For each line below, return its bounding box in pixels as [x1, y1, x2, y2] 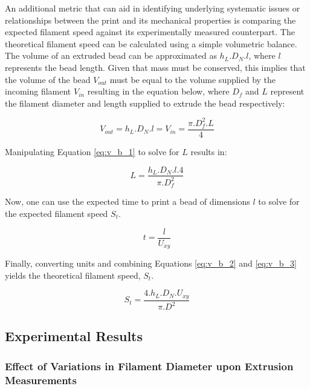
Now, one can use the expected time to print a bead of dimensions [5, 195, 250, 208]
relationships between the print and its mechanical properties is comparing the [5, 13, 296, 26]
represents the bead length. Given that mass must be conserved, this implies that [5, 61, 306, 73]
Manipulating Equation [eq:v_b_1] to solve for [5, 145, 179, 158]
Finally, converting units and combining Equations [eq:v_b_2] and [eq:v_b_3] [5, 257, 297, 270]
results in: [190, 145, 227, 158]
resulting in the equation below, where [87, 85, 230, 98]
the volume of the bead [5, 73, 91, 85]
